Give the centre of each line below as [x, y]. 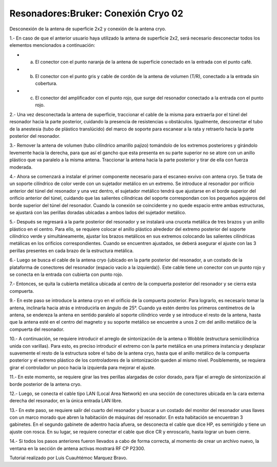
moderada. [21, 167]
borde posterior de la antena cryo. [46, 384]
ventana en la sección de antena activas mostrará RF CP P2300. [77, 448]
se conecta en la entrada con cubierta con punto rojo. [66, 274]
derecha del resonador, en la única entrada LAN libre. [66, 401]
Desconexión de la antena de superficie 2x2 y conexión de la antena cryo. [88, 29]
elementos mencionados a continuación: [52, 45]
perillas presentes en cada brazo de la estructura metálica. [72, 250]
